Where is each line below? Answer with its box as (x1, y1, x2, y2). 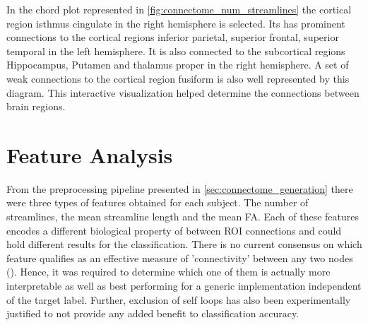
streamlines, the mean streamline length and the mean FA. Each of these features (6, 209, 360, 224)
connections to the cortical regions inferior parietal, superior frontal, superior (6, 30, 339, 45)
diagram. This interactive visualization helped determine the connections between (6, 85, 360, 100)
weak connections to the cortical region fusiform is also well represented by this (6, 71, 350, 85)
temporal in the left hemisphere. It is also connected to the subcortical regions (6, 43, 345, 58)
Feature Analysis (6, 140, 173, 169)
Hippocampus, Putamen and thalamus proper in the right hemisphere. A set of (6, 57, 349, 72)
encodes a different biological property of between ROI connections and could (6, 223, 342, 237)
